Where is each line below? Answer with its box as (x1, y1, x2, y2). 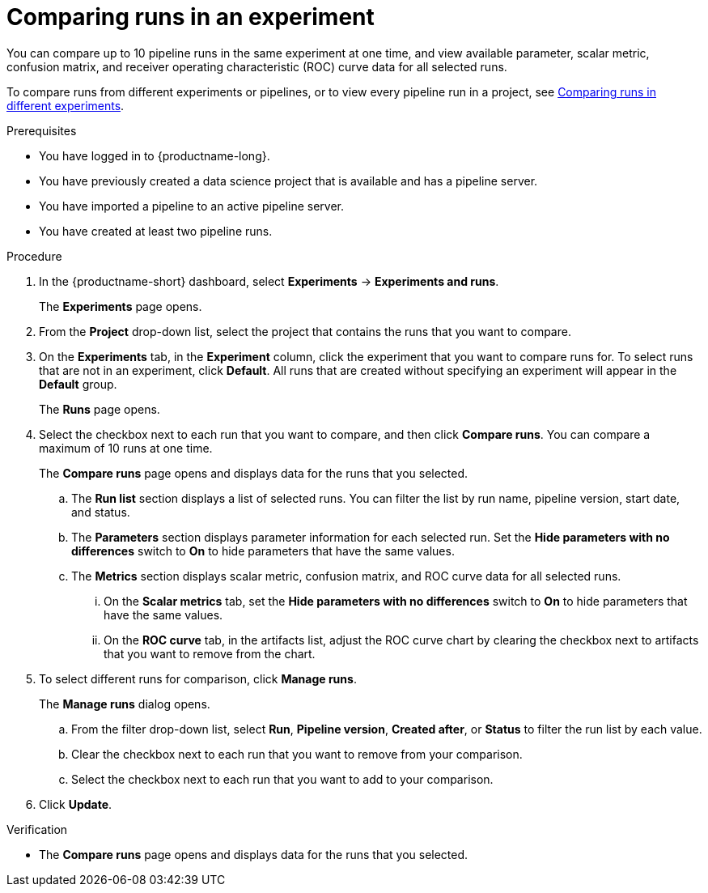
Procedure (6, 249, 62, 263)
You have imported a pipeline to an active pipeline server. (39, 198, 344, 213)
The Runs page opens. (39, 402, 160, 416)
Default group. (39, 376, 117, 391)
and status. (71, 504, 130, 519)
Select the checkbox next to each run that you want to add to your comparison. (71, 772, 494, 786)
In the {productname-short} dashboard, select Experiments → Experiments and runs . (39, 274, 499, 288)
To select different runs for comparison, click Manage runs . (39, 671, 357, 686)
